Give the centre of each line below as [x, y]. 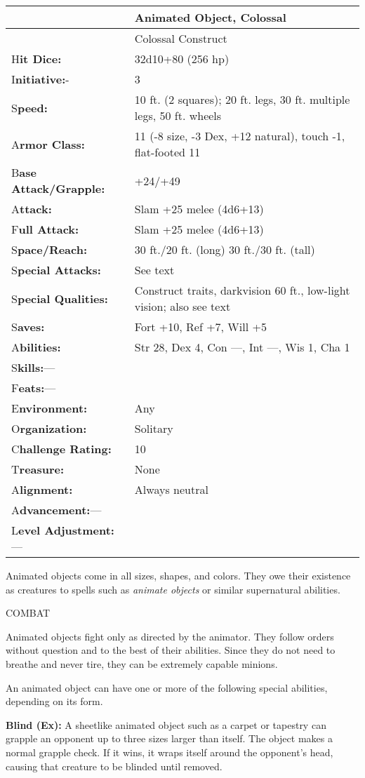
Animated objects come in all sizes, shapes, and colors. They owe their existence [178, 575]
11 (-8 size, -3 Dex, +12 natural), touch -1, [240, 136]
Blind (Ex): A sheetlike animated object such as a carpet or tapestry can [166, 724]
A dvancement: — [57, 510]
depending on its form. [54, 701]
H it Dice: [36, 59]
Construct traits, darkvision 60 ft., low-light [242, 290]
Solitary [154, 428]
